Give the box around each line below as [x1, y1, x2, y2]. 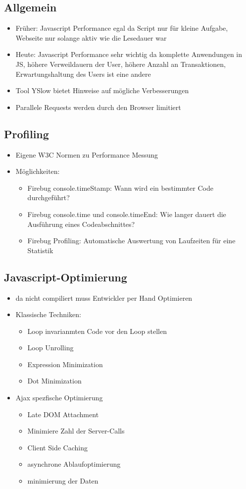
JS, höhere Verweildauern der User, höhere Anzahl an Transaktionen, [15, 58, 226, 69]
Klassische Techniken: [15, 309, 81, 320]
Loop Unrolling [27, 342, 74, 353]
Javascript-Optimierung [4, 269, 127, 284]
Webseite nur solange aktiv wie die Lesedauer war [15, 32, 167, 43]
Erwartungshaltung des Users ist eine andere [15, 68, 151, 79]
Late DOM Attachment [27, 409, 99, 419]
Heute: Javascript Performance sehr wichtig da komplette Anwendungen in [15, 49, 243, 59]
